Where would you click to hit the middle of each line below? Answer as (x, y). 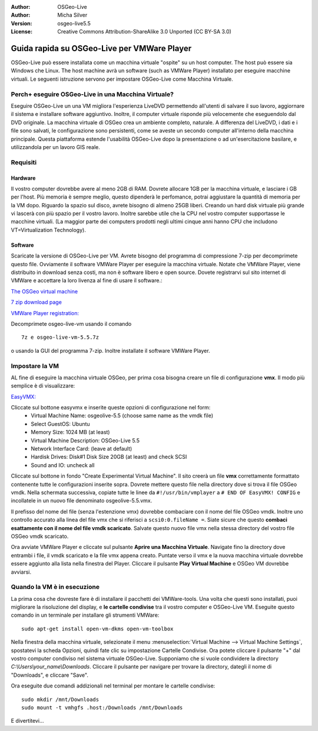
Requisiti (24, 162)
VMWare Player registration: (45, 313)
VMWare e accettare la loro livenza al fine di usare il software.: (87, 280)
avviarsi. (21, 572)
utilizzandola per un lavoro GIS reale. (55, 147)
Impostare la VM (35, 366)
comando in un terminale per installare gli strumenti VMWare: (85, 615)
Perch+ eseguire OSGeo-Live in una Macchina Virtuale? (92, 94)
